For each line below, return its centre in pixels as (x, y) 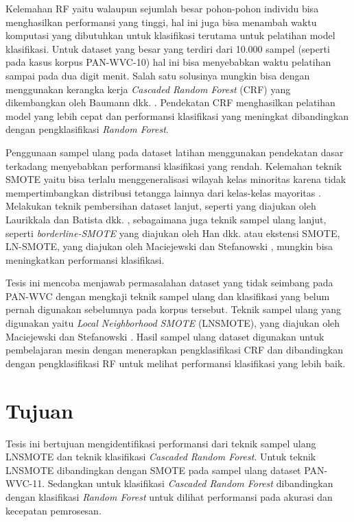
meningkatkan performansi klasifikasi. (85, 259)
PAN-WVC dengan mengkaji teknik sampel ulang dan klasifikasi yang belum (168, 296)
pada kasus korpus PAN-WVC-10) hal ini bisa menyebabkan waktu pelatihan (168, 62)
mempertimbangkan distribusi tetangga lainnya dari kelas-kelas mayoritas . (163, 192)
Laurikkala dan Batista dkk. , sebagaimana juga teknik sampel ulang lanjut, (166, 219)
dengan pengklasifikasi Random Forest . (87, 129)
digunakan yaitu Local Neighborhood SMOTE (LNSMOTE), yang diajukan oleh (173, 323)
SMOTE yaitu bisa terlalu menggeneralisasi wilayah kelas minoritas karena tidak (176, 179)
